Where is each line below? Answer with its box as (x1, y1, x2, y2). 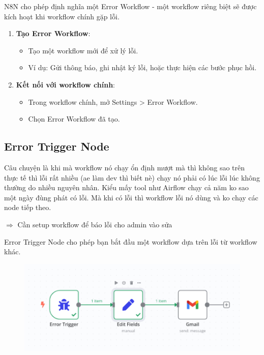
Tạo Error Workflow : (16, 28, 91, 39)
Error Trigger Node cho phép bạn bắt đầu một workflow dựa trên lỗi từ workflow (4, 236, 257, 247)
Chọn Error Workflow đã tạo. (28, 113, 120, 124)
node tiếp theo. (4, 202, 51, 213)
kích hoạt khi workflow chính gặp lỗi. (4, 11, 120, 21)
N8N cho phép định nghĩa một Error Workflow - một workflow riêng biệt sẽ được (4, 1, 257, 11)
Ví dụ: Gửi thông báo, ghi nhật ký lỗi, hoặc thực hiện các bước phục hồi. (28, 62, 257, 73)
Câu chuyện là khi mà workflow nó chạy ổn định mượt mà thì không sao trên (4, 162, 245, 172)
